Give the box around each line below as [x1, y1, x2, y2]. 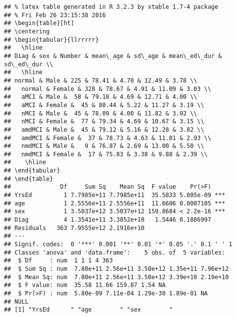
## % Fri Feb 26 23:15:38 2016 [4, 11, 106, 19]
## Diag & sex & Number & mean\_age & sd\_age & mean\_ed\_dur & [4, 52, 222, 59]
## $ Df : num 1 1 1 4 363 [4, 257, 113, 264]
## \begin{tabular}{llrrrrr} [4, 36, 99, 43]
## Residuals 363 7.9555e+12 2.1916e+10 [4, 224, 145, 231]
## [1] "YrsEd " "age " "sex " [4, 306, 173, 314]
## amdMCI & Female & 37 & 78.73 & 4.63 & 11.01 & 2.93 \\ [4, 134, 211, 142]
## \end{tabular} [4, 167, 60, 174]
